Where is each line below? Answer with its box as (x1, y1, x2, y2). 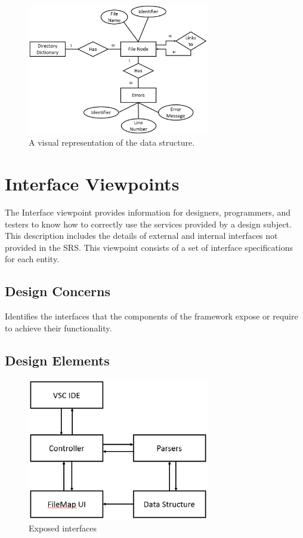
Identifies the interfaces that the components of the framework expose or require (5, 310, 298, 322)
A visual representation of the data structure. (29, 136, 195, 149)
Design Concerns (5, 282, 111, 300)
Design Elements (5, 351, 110, 369)
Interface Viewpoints (5, 171, 180, 196)
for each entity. (5, 253, 60, 265)
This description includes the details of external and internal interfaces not (5, 229, 278, 242)
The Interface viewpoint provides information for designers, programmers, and (5, 206, 290, 219)
